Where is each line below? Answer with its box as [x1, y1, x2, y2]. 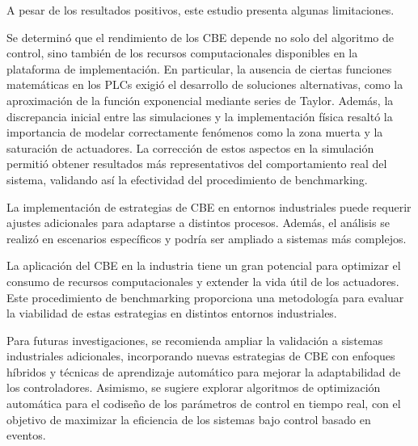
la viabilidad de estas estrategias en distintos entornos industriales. [6, 305, 337, 322]
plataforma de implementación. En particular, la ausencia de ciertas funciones [6, 60, 392, 77]
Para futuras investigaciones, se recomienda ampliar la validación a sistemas [6, 331, 383, 348]
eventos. [6, 427, 46, 444]
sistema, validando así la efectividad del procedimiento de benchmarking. [6, 170, 368, 187]
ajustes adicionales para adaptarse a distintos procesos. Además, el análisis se [6, 214, 390, 231]
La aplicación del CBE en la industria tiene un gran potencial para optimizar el [6, 257, 401, 274]
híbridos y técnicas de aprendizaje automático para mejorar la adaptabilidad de [6, 363, 401, 380]
